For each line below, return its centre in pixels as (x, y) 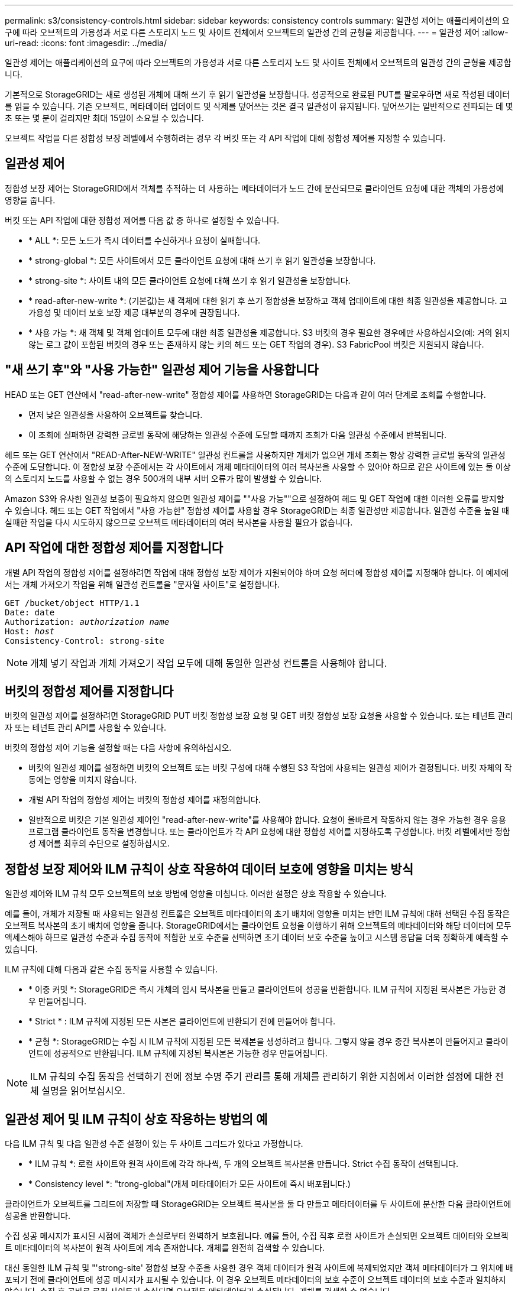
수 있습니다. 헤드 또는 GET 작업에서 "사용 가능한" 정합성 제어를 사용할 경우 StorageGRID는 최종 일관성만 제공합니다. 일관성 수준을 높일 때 (257, 510)
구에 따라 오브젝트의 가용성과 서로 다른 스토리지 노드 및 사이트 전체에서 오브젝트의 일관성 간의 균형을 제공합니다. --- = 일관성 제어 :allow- (257, 32)
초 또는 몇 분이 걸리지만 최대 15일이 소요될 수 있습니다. (104, 118)
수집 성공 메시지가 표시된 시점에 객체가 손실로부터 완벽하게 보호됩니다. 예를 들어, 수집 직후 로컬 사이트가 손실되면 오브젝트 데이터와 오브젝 (257, 1236)
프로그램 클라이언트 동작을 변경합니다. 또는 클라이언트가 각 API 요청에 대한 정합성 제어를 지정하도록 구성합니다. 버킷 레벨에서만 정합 (269, 832)
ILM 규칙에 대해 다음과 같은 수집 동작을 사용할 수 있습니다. (111, 969)
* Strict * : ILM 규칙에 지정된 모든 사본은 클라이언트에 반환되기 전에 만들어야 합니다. (182, 1021)
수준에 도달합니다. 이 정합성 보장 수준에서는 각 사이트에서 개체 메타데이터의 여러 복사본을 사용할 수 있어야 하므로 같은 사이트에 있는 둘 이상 (258, 466)
